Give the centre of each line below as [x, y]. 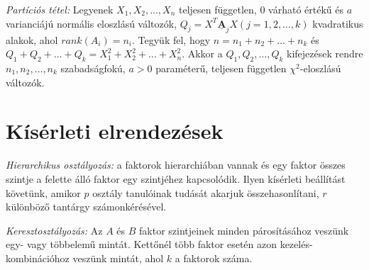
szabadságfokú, [93, 68]
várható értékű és [306, 9]
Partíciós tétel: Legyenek [60, 9]
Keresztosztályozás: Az [54, 230]
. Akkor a [202, 54]
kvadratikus [338, 23]
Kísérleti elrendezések [115, 131]
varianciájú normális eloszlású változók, [92, 23]
